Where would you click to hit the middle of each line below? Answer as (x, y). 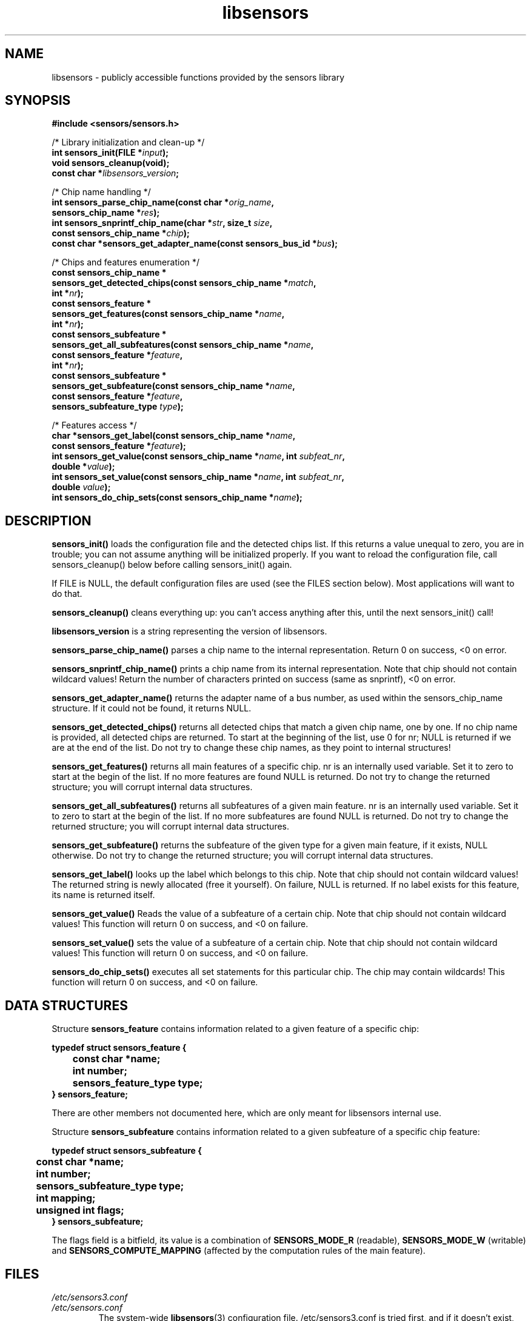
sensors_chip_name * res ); (106, 213)
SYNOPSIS (38, 101)
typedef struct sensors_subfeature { (127, 1151)
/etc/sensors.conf (87, 1307)
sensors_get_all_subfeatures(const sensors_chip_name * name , (183, 345)
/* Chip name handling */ (101, 192)
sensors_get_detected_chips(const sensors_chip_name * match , (184, 283)
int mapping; (66, 1198)
